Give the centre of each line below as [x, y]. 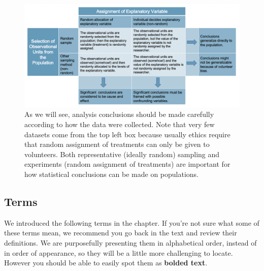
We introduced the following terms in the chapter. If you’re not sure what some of [132, 222]
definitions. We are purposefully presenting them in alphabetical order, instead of [130, 243]
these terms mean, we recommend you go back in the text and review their [121, 233]
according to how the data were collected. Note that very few [120, 124]
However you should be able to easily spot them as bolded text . [106, 263]
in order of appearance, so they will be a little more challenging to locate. [119, 252]
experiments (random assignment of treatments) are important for [127, 164]
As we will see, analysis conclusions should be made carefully [119, 114]
